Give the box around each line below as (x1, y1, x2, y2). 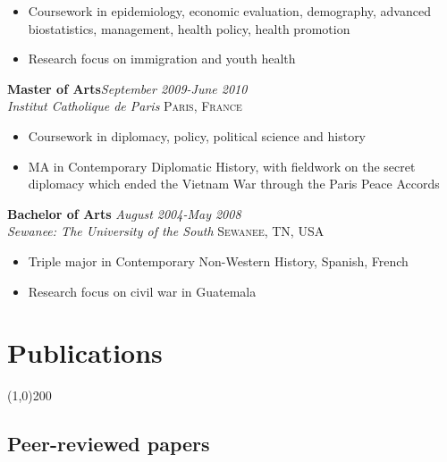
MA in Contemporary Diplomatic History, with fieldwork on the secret (28, 156, 416, 175)
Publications (7, 334, 163, 371)
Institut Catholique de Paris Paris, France (7, 97, 242, 115)
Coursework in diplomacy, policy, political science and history (28, 126, 367, 145)
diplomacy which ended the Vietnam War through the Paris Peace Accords (28, 174, 440, 193)
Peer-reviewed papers (7, 430, 210, 458)
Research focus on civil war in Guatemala (28, 281, 257, 300)
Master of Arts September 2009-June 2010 (7, 79, 248, 97)
